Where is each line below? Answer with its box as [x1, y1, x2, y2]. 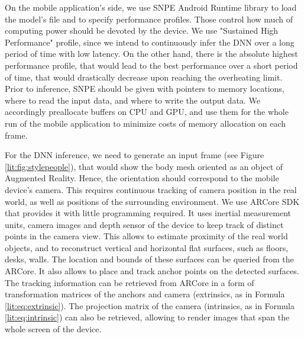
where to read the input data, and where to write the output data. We [5, 94, 260, 106]
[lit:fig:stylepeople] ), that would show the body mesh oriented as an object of [5, 160, 283, 172]
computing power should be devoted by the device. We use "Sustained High [5, 24, 279, 37]
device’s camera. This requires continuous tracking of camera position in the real [5, 183, 297, 195]
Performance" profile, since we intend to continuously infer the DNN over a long [5, 36, 295, 48]
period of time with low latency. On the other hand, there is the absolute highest [5, 47, 298, 60]
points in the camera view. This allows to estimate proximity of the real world [5, 230, 288, 242]
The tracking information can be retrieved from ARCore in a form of [5, 276, 254, 288]
